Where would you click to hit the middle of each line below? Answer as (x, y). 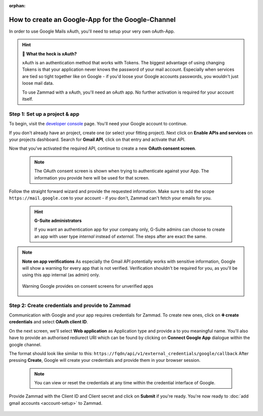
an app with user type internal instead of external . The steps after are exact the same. (121, 236)
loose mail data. (38, 83)
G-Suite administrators (58, 221)
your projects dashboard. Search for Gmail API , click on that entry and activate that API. (97, 139)
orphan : (17, 6)
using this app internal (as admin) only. (61, 275)
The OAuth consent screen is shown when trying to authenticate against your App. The (122, 171)
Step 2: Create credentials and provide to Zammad (70, 305)
